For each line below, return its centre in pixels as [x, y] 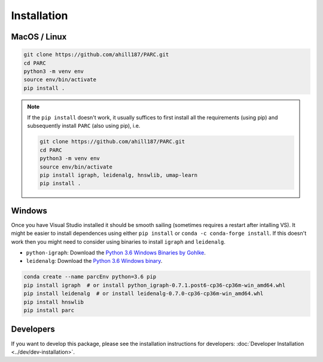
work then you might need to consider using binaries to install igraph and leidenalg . [118, 241]
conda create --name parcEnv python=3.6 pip [90, 277]
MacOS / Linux [39, 37]
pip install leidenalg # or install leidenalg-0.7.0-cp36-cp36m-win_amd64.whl [144, 294]
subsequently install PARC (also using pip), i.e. [84, 126]
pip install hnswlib [54, 302]
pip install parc [49, 310]
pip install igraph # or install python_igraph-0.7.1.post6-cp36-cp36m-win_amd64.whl [155, 285]
